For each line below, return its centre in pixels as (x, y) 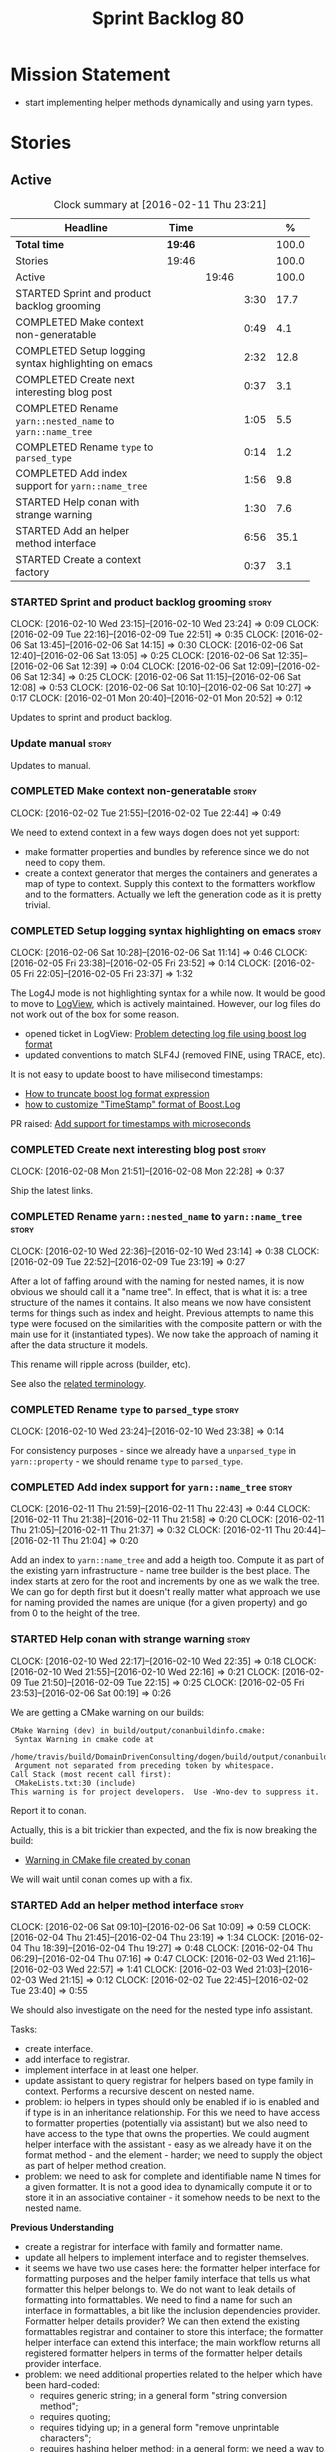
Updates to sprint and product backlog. (91, 718)
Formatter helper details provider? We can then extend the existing (162, 2321)
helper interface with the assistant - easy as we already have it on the (168, 2144)
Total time (40, 244)
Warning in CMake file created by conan (107, 1859)
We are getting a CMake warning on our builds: (107, 1712)
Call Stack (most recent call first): (91, 1774)
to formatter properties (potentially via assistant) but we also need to (166, 2123)
